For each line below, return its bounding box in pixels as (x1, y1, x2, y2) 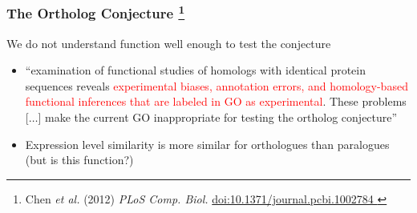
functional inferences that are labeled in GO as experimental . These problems (25, 93, 407, 110)
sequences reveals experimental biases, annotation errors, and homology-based (25, 77, 408, 94)
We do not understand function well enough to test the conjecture (6, 34, 331, 51)
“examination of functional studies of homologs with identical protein (25, 62, 366, 78)
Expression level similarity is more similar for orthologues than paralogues (25, 135, 390, 152)
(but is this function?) (25, 151, 134, 168)
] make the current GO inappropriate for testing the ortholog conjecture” (38, 109, 398, 126)
